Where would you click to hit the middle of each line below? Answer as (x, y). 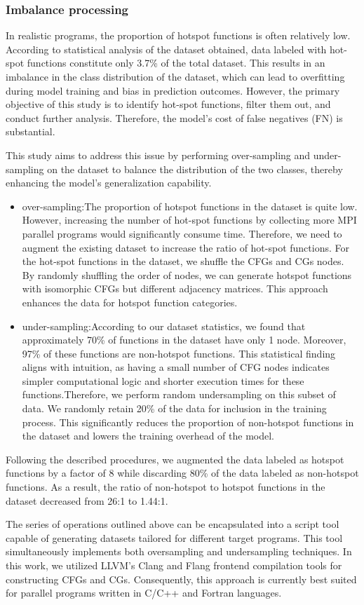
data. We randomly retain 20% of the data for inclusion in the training (174, 408)
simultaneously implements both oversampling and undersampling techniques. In (179, 551)
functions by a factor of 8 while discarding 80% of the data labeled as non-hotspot (182, 473)
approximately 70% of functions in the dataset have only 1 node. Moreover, (184, 340)
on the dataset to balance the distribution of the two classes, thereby (195, 169)
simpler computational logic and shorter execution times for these (163, 380)
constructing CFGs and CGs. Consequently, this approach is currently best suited (181, 579)
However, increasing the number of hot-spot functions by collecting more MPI (189, 220)
